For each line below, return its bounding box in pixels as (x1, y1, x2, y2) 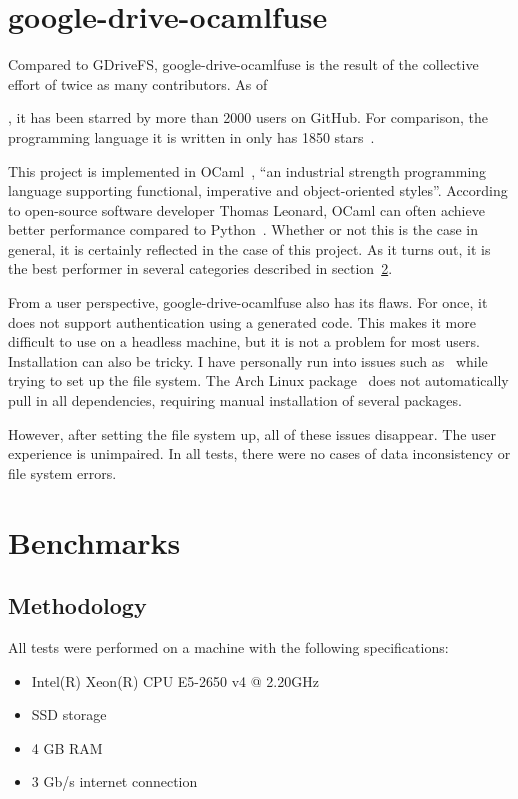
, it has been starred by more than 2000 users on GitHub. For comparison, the (8, 107, 489, 128)
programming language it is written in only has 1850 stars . (8, 126, 375, 147)
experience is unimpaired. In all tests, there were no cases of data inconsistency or (8, 443, 511, 464)
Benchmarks (8, 521, 181, 562)
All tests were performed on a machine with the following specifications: (8, 636, 449, 657)
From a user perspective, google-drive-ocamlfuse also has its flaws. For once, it (8, 292, 488, 313)
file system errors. (8, 462, 117, 483)
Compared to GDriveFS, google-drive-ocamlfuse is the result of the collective (8, 54, 479, 75)
